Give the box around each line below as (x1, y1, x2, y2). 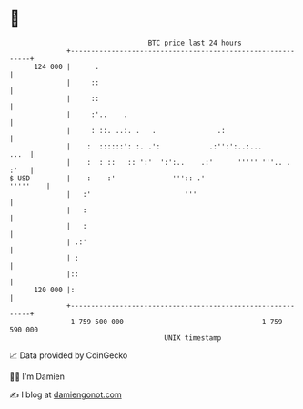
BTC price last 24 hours (147, 38, 243, 47)
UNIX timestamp (164, 332, 222, 343)
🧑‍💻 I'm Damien (9, 371, 66, 382)
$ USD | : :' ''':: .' (9, 173, 206, 183)
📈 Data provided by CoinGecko (9, 350, 128, 361)
